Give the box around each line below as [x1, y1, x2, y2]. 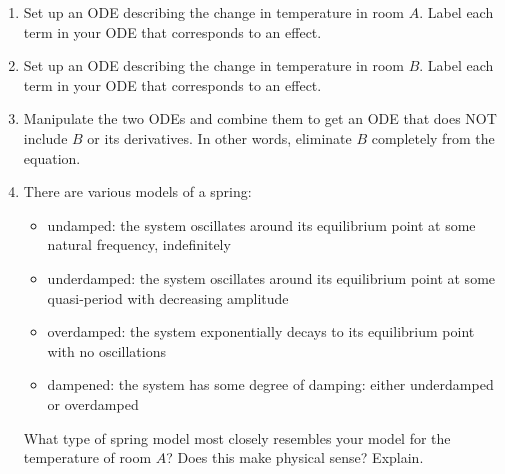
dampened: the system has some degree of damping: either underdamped [47, 374, 494, 395]
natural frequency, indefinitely [47, 234, 231, 255]
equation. [23, 147, 81, 168]
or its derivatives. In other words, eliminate [87, 127, 352, 148]
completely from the [371, 127, 495, 148]
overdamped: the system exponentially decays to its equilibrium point [47, 321, 475, 342]
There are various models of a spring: [23, 181, 252, 202]
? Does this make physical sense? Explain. [166, 447, 424, 468]
